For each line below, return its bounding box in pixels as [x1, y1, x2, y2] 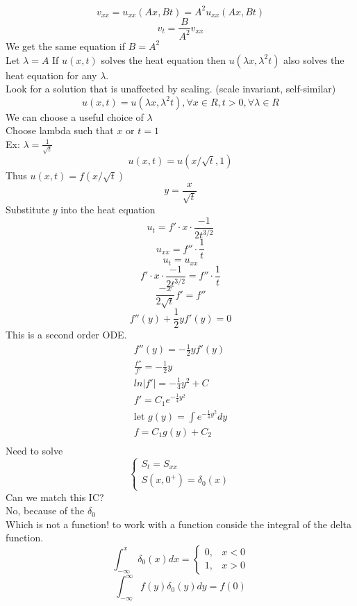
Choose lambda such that [6, 123, 114, 138]
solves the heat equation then [101, 52, 226, 67]
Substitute [6, 202, 50, 217]
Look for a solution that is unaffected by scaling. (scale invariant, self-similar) [6, 81, 336, 96]
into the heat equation [60, 202, 156, 217]
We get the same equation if [6, 38, 125, 53]
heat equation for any [6, 67, 97, 82]
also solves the [283, 52, 344, 67]
